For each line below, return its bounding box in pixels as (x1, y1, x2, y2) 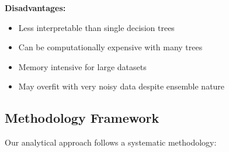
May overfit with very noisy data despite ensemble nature (18, 80, 225, 92)
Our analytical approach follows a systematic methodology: (5, 136, 217, 148)
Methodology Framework (5, 109, 159, 127)
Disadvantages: (5, 2, 66, 13)
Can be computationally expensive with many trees (18, 41, 203, 53)
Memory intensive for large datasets (18, 60, 147, 72)
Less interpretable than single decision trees (18, 21, 175, 33)
